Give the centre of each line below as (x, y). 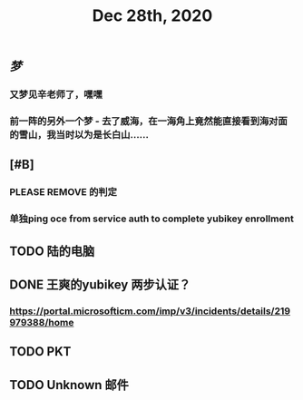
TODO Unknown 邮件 (69, 385)
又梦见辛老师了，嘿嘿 (56, 94)
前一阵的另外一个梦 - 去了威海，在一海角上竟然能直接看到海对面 (148, 122)
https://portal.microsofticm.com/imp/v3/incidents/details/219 (150, 311)
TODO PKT (40, 351)
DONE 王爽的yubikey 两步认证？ (100, 285)
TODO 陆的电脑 (52, 251)
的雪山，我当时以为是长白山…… (79, 135)
